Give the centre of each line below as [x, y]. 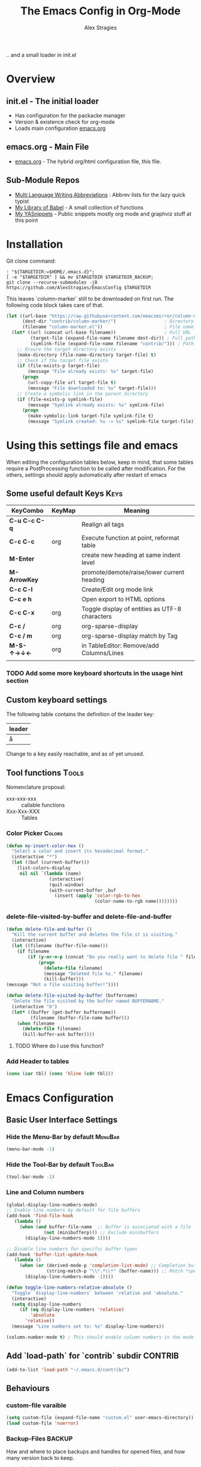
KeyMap [64, 510]
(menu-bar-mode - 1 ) [31, 1149]
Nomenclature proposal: [36, 787]
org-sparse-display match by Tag [130, 635]
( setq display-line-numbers [47, 1304]
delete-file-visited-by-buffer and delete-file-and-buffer [89, 917]
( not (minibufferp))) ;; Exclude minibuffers [102, 1232]
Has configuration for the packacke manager [70, 115]
